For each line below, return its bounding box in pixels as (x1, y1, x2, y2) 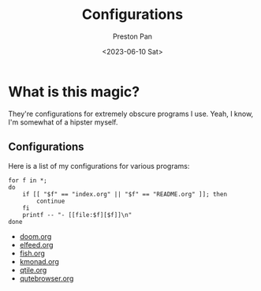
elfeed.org (19, 240, 54, 249)
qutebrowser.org (19, 274, 74, 283)
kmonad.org (19, 256, 59, 266)
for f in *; (8, 176, 47, 185)
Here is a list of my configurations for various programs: (8, 161, 190, 170)
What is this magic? (8, 83, 140, 100)
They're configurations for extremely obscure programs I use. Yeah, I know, (8, 109, 254, 118)
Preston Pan (113, 32, 152, 41)
